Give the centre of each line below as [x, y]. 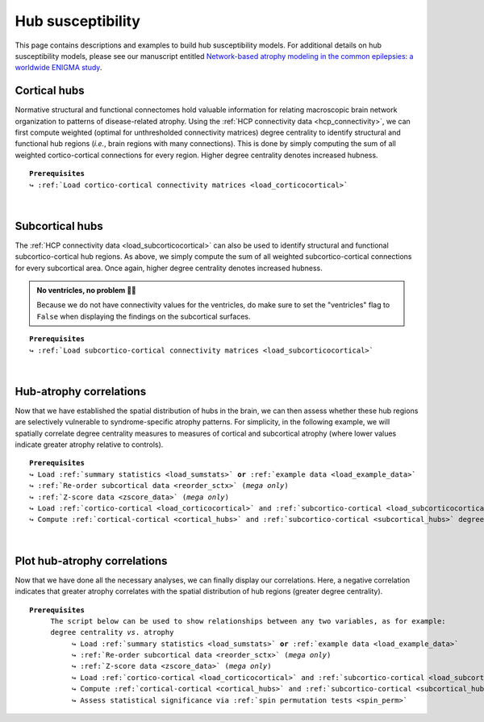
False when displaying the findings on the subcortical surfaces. [144, 316]
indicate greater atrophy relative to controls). [89, 444]
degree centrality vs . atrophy [112, 632]
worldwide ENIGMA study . [58, 68]
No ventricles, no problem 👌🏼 [87, 290]
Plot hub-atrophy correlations [91, 561]
